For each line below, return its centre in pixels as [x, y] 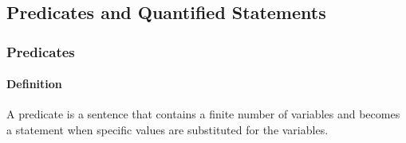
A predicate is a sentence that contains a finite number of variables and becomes [203, 114]
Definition [34, 84]
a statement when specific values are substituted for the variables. [168, 130]
